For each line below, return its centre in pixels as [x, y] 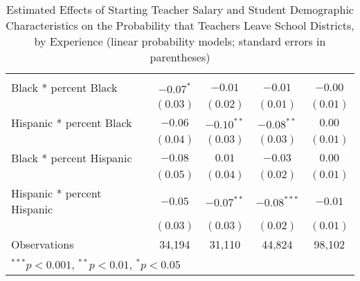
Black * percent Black [64, 87]
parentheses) [180, 57]
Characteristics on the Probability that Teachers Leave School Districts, [180, 25]
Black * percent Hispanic [72, 158]
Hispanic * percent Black [72, 123]
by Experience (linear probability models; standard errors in [180, 41]
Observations [43, 244]
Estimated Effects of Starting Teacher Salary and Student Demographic [180, 9]
